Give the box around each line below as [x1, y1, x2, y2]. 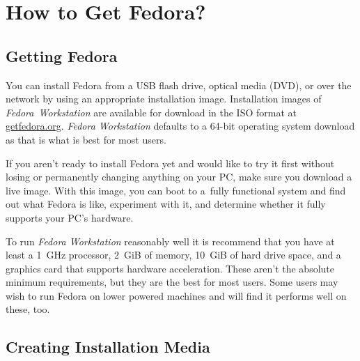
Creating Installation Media [6, 336, 210, 358]
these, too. [6, 302, 50, 316]
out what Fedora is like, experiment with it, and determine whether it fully [6, 197, 326, 211]
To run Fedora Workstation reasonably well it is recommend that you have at [6, 233, 335, 248]
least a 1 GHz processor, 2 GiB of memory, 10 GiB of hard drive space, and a [6, 247, 341, 262]
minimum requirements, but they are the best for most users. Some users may [6, 275, 338, 289]
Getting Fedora [6, 45, 118, 66]
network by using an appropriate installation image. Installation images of [6, 91, 322, 106]
